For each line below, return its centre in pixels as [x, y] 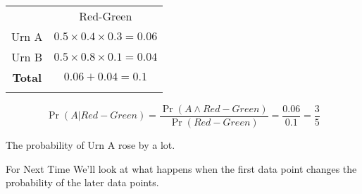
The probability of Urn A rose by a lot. [90, 145]
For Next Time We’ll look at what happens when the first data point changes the [181, 168]
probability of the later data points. [82, 182]
